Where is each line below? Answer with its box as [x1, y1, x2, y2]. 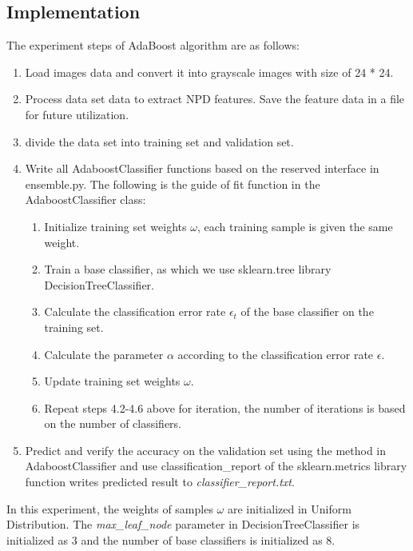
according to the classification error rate [177, 345, 374, 362]
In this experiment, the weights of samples [6, 500, 213, 517]
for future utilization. [25, 106, 129, 122]
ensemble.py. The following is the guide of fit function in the [25, 175, 320, 192]
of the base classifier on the [240, 303, 374, 320]
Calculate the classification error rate [44, 303, 226, 320]
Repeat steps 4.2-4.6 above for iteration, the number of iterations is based [44, 399, 406, 416]
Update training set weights [44, 373, 181, 389]
